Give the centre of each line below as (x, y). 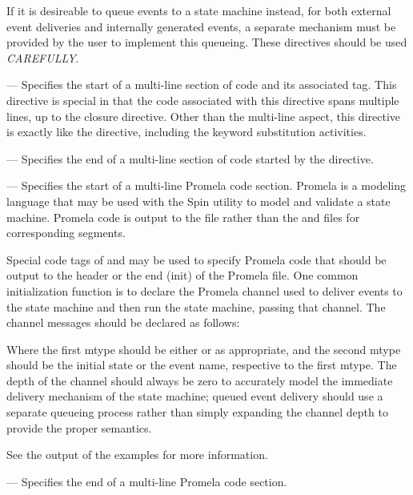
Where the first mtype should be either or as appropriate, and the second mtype (204, 349)
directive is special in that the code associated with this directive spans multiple (203, 100)
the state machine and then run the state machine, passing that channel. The (196, 306)
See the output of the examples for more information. (137, 455)
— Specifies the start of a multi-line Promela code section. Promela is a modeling (206, 185)
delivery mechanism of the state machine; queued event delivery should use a (195, 396)
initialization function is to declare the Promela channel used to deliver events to (204, 290)
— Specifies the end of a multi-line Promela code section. (147, 481)
